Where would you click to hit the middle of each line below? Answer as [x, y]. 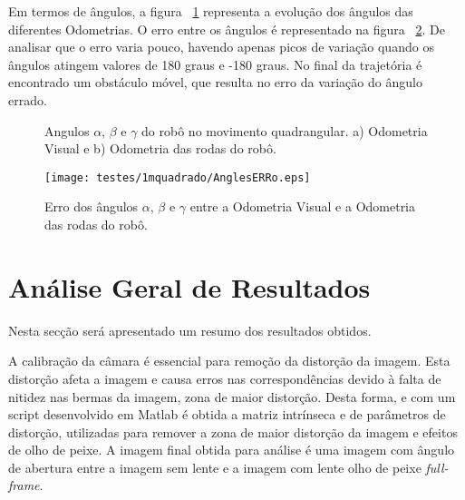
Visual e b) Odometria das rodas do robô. [160, 148]
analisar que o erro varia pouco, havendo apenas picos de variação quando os [221, 47]
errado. [28, 99]
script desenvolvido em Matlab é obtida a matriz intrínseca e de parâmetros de [227, 414]
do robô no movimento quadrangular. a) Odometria [285, 130]
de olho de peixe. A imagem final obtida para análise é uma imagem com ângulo [232, 450]
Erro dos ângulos [92, 206]
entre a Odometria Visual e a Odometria [303, 206]
